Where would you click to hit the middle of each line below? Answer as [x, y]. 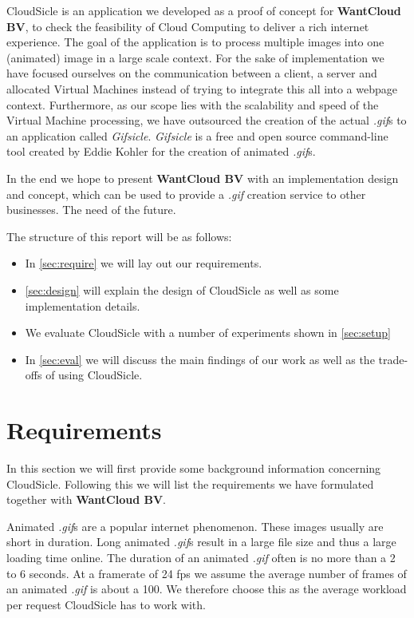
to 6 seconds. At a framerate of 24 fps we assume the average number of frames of [207, 573]
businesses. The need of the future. [91, 210]
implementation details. [83, 305]
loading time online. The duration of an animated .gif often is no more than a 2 [201, 557]
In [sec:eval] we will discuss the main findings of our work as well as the [200, 359]
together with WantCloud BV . [86, 499]
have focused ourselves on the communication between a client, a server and [192, 73]
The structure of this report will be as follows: [119, 236]
